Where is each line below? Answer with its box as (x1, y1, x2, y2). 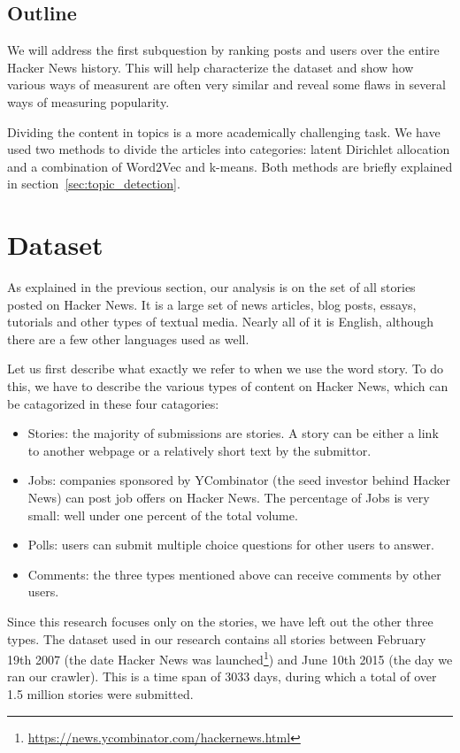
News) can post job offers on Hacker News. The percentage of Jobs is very (27, 488, 430, 507)
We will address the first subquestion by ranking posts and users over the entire (7, 41, 440, 59)
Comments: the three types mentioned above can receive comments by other (27, 565, 441, 583)
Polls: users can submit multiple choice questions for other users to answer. (27, 535, 434, 554)
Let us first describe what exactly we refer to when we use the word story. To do (7, 359, 444, 378)
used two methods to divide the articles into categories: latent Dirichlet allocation (7, 140, 450, 158)
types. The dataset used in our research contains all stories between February (7, 629, 426, 648)
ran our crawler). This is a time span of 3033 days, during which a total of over (7, 667, 437, 686)
